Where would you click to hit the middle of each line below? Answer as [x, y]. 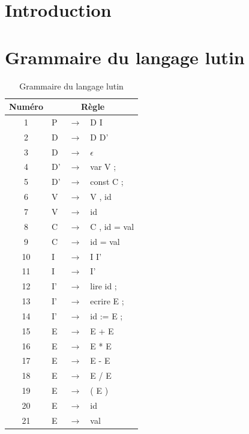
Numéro [26, 107]
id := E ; [106, 315]
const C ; [107, 182]
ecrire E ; [107, 301]
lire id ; [103, 286]
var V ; [103, 167]
